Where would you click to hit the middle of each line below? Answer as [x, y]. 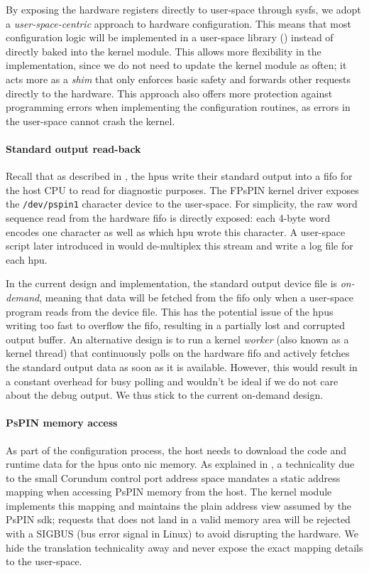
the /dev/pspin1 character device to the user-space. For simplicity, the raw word [182, 204]
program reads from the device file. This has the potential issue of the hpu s [170, 311]
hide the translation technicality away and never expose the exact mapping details [184, 547]
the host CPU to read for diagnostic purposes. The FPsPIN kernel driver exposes [182, 189]
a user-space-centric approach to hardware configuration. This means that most [178, 23]
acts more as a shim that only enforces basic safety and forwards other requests [178, 79]
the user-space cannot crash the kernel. [90, 121]
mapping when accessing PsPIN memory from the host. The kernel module [169, 492]
